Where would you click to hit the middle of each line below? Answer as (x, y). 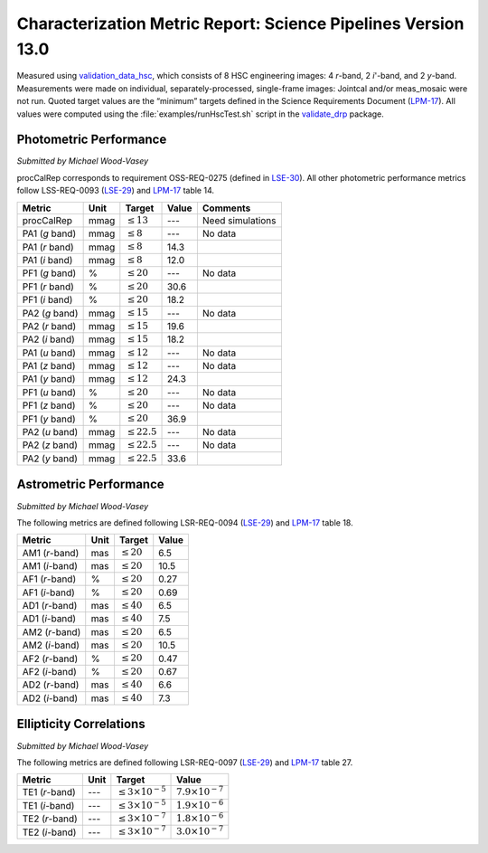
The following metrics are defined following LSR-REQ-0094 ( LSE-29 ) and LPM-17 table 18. (185, 522)
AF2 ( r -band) (50, 659)
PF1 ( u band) (49, 392)
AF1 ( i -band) (49, 592)
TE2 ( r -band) (50, 819)
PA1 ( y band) (49, 379)
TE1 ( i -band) (48, 805)
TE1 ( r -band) (49, 792)
